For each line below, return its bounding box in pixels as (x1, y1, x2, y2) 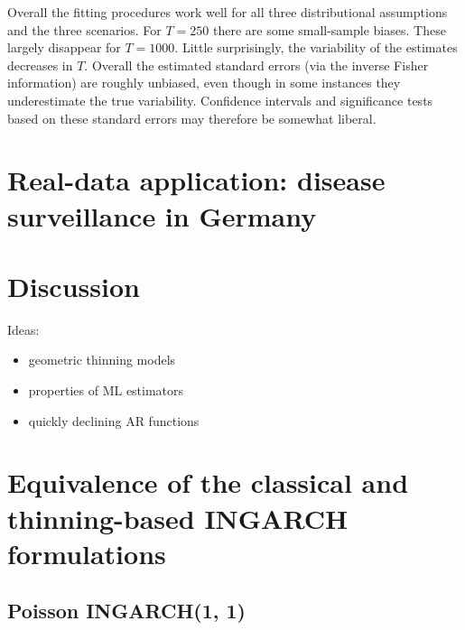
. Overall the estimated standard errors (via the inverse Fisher (84, 55, 429, 74)
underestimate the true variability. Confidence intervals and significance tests (7, 90, 433, 109)
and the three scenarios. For (7, 20, 162, 39)
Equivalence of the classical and (7, 464, 409, 501)
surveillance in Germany (7, 197, 317, 234)
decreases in (7, 55, 73, 74)
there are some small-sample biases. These (212, 20, 446, 39)
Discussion (7, 267, 140, 304)
